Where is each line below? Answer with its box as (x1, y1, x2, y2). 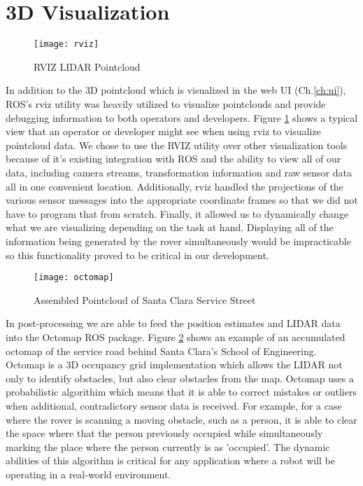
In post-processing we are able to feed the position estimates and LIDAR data (6, 316, 341, 331)
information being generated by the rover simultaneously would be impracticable (6, 233, 351, 248)
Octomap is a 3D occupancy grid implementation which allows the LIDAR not (6, 357, 343, 372)
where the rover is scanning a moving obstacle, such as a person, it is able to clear (6, 412, 357, 426)
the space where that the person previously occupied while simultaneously (6, 426, 323, 440)
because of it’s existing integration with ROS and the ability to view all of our (6, 151, 341, 166)
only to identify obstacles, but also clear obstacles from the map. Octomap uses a (6, 370, 354, 385)
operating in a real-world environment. (6, 466, 171, 481)
